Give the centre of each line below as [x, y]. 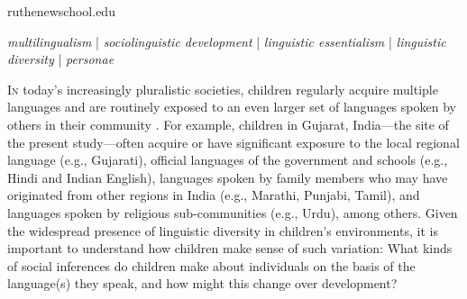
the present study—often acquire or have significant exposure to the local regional [233, 142]
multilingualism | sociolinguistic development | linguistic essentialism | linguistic [227, 41]
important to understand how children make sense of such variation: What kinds [230, 248]
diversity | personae [61, 59]
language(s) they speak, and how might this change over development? [202, 283]
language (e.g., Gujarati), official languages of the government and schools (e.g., [228, 160]
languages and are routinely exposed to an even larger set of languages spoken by [232, 107]
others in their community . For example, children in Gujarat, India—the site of [228, 124]
